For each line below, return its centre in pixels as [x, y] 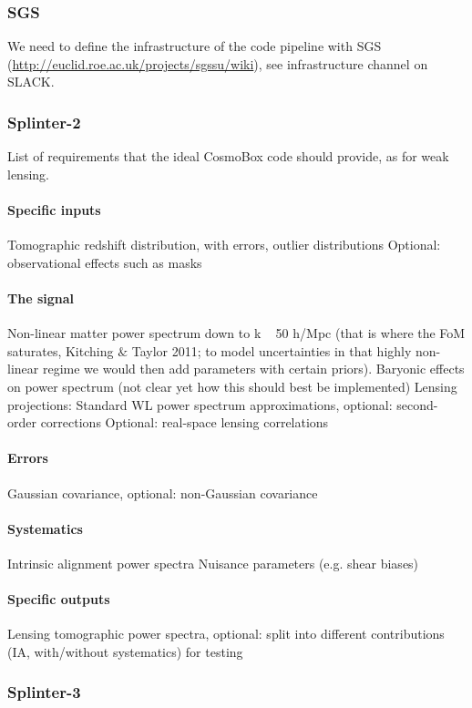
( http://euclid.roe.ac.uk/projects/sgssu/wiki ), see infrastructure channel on [218, 63]
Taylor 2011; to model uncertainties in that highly [272, 350]
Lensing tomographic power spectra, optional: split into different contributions [226, 634]
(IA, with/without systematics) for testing [125, 651]
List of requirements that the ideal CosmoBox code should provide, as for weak [228, 156]
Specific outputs [59, 599]
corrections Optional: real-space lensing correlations [185, 422]
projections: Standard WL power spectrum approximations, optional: [200, 404]
